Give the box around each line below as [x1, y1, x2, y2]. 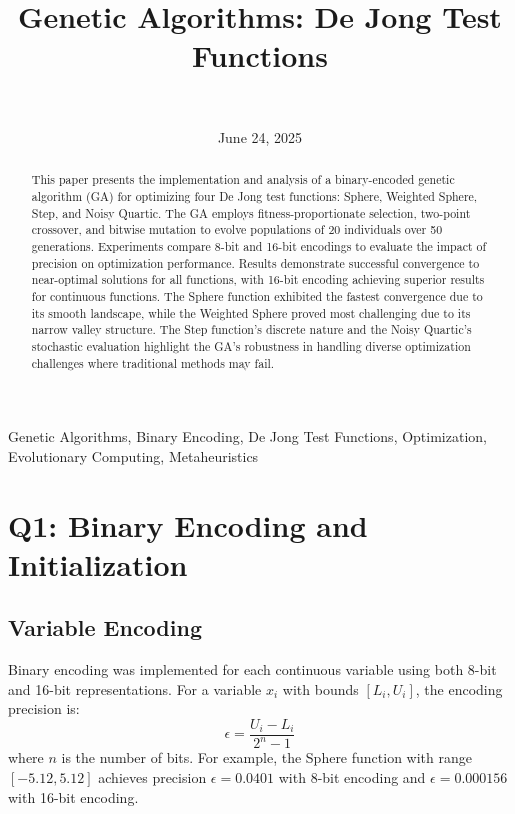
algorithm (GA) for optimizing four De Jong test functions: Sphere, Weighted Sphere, [31, 187, 478, 204]
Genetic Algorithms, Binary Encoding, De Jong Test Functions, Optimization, [8, 426, 487, 447]
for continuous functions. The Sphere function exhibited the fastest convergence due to [31, 287, 483, 304]
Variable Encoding [8, 612, 202, 643]
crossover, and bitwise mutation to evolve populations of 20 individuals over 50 [31, 221, 443, 238]
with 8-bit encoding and [278, 766, 426, 787]
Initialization [8, 543, 188, 584]
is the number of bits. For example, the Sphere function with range [61, 747, 472, 768]
